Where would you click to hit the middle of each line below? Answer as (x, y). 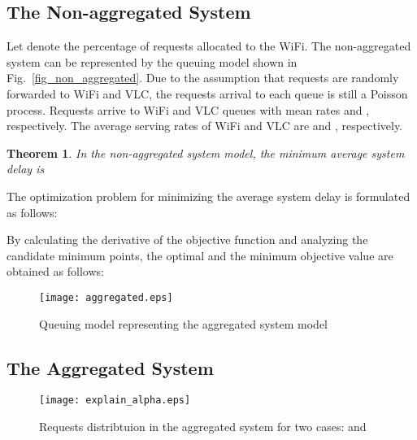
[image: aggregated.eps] (106, 297)
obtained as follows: (55, 271)
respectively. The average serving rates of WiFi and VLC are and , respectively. (205, 126)
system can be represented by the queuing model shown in (152, 61)
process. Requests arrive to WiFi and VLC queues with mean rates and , (188, 109)
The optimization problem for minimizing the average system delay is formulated (208, 196)
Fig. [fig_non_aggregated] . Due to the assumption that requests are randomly (203, 78)
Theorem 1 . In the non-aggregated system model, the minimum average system (206, 152)
